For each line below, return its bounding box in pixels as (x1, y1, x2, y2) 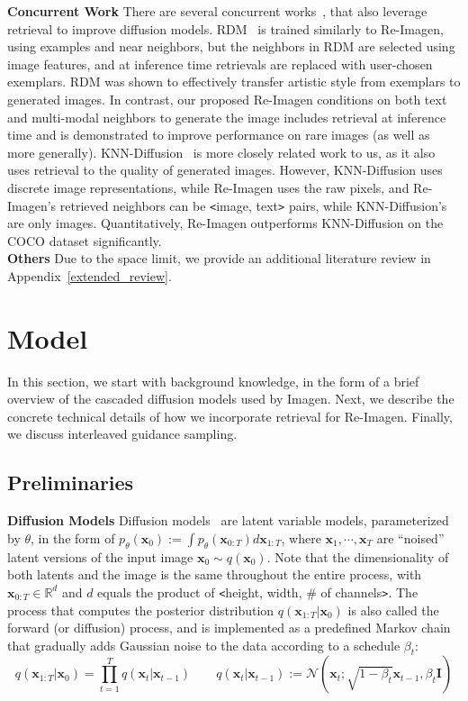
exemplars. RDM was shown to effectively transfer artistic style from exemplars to (7, 72, 461, 91)
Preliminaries (7, 469, 134, 496)
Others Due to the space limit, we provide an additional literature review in (7, 249, 431, 268)
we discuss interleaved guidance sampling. (7, 424, 238, 443)
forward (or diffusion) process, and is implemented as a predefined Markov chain (7, 618, 451, 637)
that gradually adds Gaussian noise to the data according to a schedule (7, 635, 400, 654)
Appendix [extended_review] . (7, 266, 172, 285)
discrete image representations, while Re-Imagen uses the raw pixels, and (7, 178, 409, 196)
